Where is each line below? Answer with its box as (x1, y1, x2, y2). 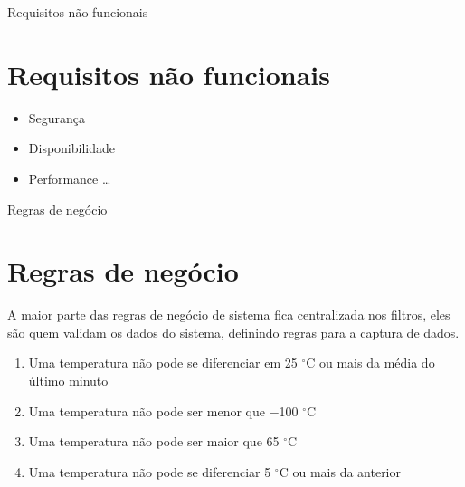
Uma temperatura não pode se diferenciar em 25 (28, 353, 298, 372)
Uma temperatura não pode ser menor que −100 (28, 401, 299, 420)
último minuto (28, 371, 109, 389)
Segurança (28, 108, 86, 127)
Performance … (28, 168, 111, 187)
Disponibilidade (28, 138, 115, 158)
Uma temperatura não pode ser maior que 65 (28, 432, 280, 451)
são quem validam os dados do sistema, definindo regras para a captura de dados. (7, 322, 460, 341)
